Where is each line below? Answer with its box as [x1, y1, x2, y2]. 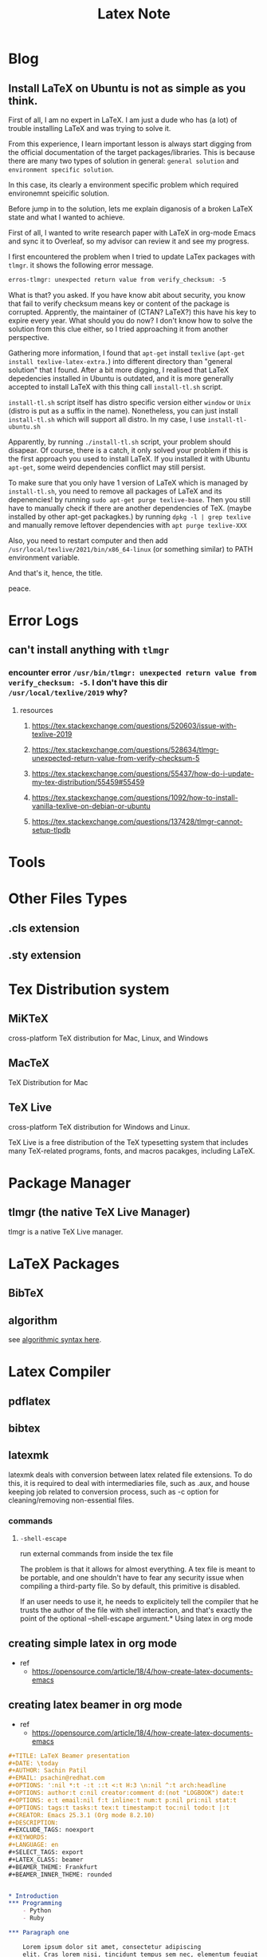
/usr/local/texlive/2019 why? [8, 687, 128, 699]
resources [19, 705, 53, 715]
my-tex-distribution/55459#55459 [31, 777, 145, 786]
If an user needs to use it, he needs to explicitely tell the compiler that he [19, 1597, 259, 1606]
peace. [8, 584, 31, 593]
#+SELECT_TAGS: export [8, 1848, 84, 1856]
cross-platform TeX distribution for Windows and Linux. [8, 1122, 190, 1131]
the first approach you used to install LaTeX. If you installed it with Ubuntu [8, 454, 251, 463]
